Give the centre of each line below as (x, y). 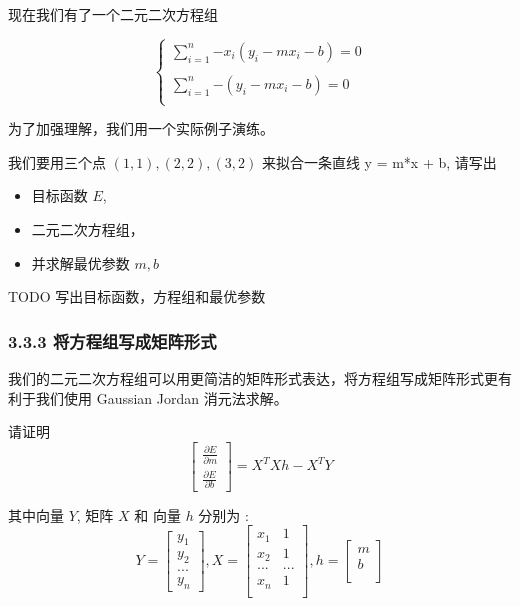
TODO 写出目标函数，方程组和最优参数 (137, 296)
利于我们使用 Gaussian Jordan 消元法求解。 (148, 397)
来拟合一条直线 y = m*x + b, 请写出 (379, 161)
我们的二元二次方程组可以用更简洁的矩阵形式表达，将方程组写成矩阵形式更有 (260, 378)
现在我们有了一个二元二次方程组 (113, 14)
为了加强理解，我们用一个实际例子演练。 (141, 128)
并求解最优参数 (80, 262)
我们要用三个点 (57, 161)
